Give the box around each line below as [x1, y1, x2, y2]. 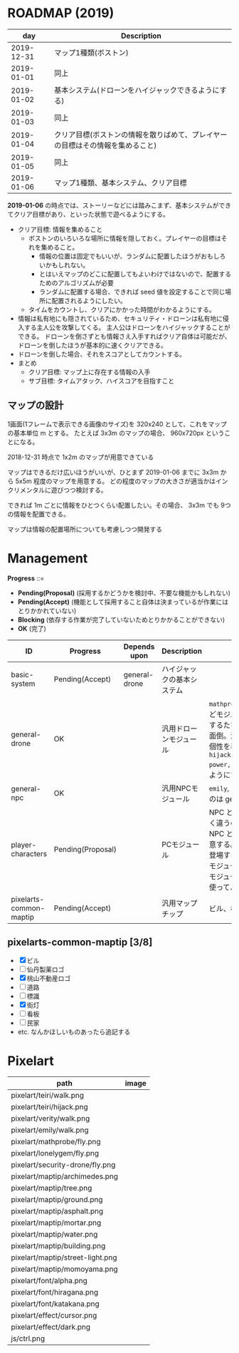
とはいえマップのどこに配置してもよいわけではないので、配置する [38, 269, 232, 278]
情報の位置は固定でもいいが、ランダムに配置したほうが [38, 252, 201, 260]
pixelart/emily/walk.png [11, 1125, 89, 1135]
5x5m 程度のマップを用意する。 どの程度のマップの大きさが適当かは [15, 476, 216, 485]
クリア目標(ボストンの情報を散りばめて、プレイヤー [54, 130, 228, 140]
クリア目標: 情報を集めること [17, 225, 103, 233]
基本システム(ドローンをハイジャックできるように [54, 85, 221, 95]
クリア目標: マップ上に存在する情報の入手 [28, 367, 151, 376]
